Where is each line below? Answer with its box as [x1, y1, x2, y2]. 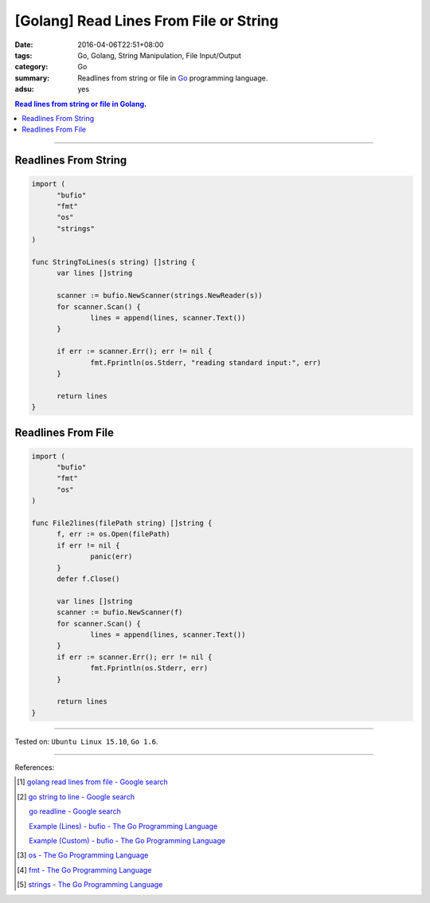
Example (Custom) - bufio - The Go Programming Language [29, 836, 226, 845]
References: [14, 763, 55, 772]
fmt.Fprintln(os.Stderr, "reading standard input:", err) [90, 358, 322, 367]
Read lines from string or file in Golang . [14, 99, 147, 108]
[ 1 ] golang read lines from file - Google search [17, 777, 169, 787]
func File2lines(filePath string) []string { [31, 519, 213, 528]
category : [14, 62, 49, 72]
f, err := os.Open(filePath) [57, 530, 170, 539]
